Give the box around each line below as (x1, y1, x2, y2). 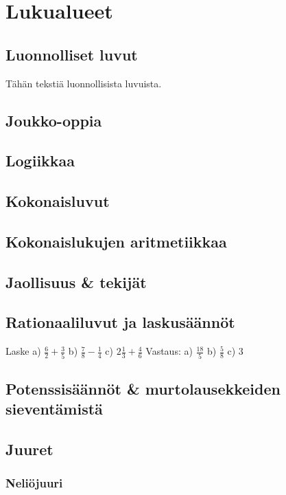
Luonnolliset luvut (5, 43, 138, 65)
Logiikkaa (5, 150, 75, 171)
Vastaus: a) (145, 344, 193, 358)
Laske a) (5, 344, 41, 358)
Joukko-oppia (5, 109, 102, 131)
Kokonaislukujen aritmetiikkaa (5, 230, 227, 252)
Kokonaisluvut (5, 190, 110, 212)
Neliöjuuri (5, 474, 63, 492)
